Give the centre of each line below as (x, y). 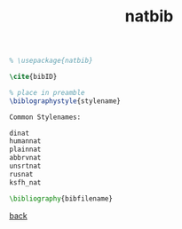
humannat (25, 141)
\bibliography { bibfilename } (61, 198)
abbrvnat (25, 158)
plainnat (25, 150)
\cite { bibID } (33, 77)
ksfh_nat (25, 182)
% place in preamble (47, 92)
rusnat (21, 174)
